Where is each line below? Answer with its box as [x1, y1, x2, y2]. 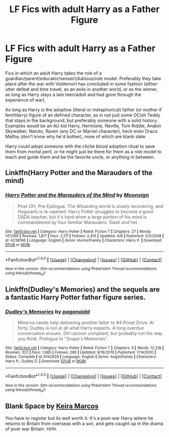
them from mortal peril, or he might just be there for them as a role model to [5, 148, 162, 154]
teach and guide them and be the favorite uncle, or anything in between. [5, 154, 155, 160]
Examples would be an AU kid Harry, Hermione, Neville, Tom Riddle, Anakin [5, 123, 161, 129]
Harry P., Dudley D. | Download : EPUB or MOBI [5, 359, 87, 364]
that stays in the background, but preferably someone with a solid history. [5, 117, 158, 123]
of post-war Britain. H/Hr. [5, 426, 58, 432]
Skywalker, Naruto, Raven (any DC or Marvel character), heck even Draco [5, 128, 158, 134]
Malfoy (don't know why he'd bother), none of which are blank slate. [5, 133, 147, 139]
